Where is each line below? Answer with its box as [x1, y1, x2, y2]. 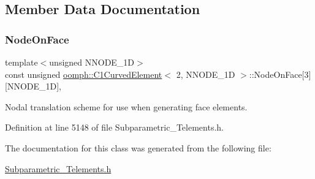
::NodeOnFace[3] [249, 67, 311, 80]
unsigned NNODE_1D [49, 56, 135, 68]
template [5, 56, 38, 68]
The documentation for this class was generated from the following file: [5, 141, 271, 154]
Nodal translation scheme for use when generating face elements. [5, 100, 248, 113]
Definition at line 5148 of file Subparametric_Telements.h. [5, 121, 224, 134]
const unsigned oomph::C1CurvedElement [5, 67, 162, 80]
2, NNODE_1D [176, 67, 235, 80]
